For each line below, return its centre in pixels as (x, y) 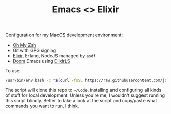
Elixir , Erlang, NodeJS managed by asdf (54, 56)
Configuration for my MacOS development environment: (64, 35)
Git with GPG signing (34, 50)
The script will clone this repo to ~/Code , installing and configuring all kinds (83, 90)
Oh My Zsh (24, 45)
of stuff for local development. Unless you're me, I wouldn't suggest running (85, 95)
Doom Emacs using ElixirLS (41, 61)
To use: (13, 71)
